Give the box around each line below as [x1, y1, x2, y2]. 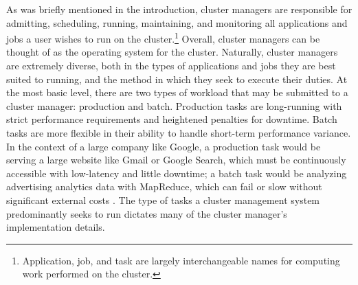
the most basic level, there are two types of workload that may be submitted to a [6, 85, 348, 100]
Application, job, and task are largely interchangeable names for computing [22, 253, 340, 267]
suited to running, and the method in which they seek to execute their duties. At [6, 71, 348, 86]
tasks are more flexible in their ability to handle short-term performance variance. [6, 126, 351, 139]
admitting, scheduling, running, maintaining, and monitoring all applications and [6, 15, 348, 30]
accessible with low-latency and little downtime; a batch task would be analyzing [6, 166, 347, 180]
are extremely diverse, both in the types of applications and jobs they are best [6, 58, 336, 73]
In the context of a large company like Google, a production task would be [6, 139, 321, 153]
